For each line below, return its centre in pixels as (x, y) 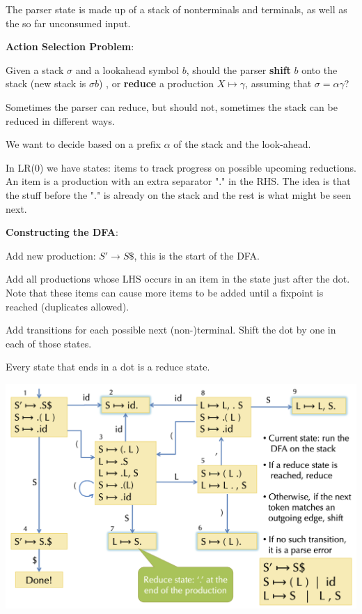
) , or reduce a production (156, 83)
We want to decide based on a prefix (83, 144)
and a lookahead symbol (127, 69)
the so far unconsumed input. (68, 23)
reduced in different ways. (60, 120)
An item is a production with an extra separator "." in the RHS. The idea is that (178, 181)
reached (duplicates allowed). (68, 306)
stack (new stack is (46, 83)
